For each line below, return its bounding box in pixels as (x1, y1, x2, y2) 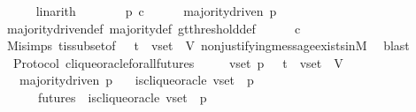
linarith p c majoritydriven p (35, 2, 277, 19)
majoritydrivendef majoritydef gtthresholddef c (6, 19, 301, 37)
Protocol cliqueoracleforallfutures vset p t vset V (12, 53, 343, 71)
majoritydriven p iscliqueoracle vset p (19, 71, 254, 89)
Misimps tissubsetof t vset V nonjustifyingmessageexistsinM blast (6, 36, 410, 55)
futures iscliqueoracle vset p (37, 87, 207, 106)
